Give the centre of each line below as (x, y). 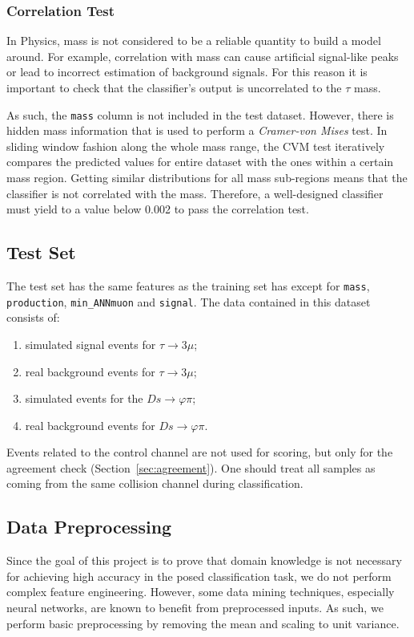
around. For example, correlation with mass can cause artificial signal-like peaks (203, 56)
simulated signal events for (90, 344)
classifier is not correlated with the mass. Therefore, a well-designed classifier (195, 193)
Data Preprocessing (89, 527)
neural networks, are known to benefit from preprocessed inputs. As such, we (195, 608)
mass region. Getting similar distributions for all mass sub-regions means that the (207, 178)
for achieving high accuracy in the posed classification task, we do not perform (199, 576)
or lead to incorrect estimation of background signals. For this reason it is (187, 72)
